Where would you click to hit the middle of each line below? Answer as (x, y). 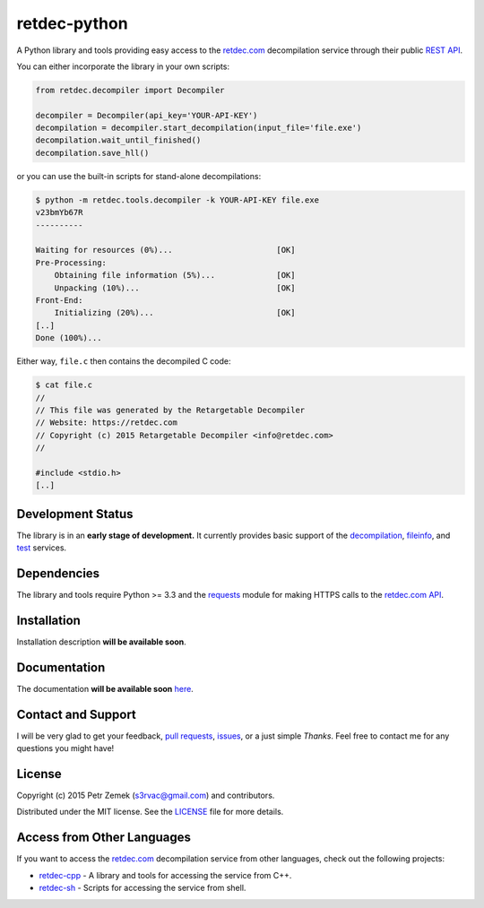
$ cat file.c (64, 385)
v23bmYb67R (59, 212)
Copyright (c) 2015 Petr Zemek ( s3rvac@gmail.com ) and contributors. (146, 796)
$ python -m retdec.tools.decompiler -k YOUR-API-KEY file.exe (177, 200)
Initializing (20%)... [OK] (175, 313)
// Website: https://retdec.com (107, 423)
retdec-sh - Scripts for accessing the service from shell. (143, 888)
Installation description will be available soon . (102, 642)
